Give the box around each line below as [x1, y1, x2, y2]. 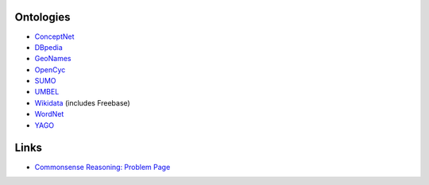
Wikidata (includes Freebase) [34, 98, 130, 107]
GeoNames [34, 54, 71, 64]
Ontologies [14, 10, 71, 24]
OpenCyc [34, 64, 66, 75]
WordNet [34, 110, 64, 119]
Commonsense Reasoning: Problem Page [34, 162, 171, 172]
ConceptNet [34, 32, 75, 41]
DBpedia [34, 42, 63, 52]
